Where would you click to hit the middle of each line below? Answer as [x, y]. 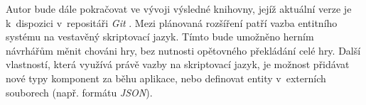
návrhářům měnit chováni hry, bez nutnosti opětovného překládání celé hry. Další [183, 50]
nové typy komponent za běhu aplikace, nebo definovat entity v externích [166, 78]
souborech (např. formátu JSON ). [79, 92]
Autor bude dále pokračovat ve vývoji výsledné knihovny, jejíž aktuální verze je [179, 9]
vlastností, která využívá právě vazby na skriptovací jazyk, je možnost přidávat [178, 64]
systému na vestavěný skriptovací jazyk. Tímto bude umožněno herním [160, 37]
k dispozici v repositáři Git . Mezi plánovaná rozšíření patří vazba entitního [172, 22]
